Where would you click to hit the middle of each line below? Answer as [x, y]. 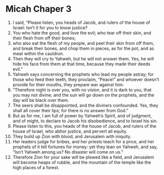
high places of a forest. [36, 167]
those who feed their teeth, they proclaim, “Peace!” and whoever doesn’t [86, 79]
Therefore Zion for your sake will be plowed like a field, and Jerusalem [83, 157]
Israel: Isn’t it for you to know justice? [50, 27]
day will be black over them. [41, 100]
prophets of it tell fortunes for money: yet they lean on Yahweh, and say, [85, 147]
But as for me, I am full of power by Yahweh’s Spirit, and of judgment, [82, 116]
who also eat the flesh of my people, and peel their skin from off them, [83, 43]
